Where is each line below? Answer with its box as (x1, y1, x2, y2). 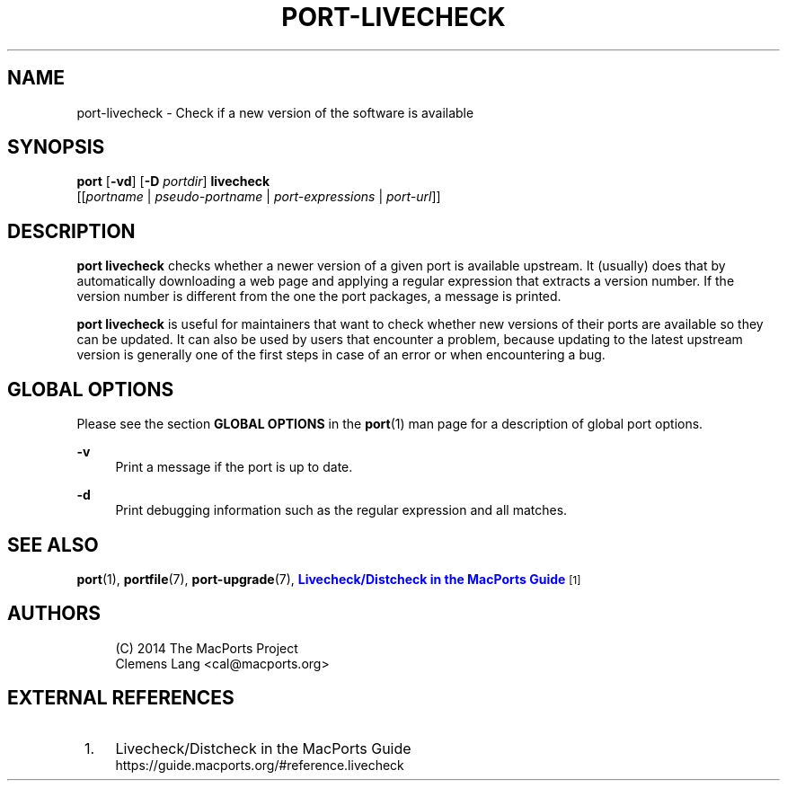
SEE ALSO (7, 533, 99, 556)
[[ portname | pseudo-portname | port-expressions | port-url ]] (76, 189, 441, 205)
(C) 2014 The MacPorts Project (115, 640, 298, 656)
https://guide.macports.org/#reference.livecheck (115, 757, 404, 773)
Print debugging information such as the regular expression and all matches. (115, 502, 568, 518)
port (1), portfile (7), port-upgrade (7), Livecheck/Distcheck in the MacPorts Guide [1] (76, 571, 581, 587)
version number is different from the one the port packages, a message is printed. (76, 288, 562, 305)
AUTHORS (7, 602, 102, 625)
